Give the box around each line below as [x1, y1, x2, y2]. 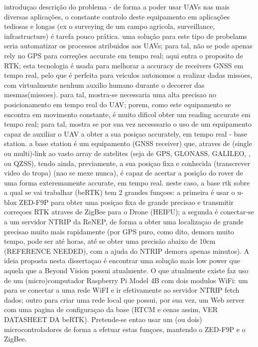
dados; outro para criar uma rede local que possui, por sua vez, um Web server [4, 294, 245, 305]
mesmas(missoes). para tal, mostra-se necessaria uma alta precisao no [4, 89, 216, 100]
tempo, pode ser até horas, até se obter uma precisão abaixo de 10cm [4, 236, 216, 246]
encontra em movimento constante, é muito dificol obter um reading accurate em [4, 109, 251, 119]
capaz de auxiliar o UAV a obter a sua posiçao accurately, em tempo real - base [4, 128, 247, 139]
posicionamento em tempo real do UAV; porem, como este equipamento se [4, 99, 231, 109]
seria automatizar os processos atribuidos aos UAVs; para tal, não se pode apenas [4, 40, 253, 51]
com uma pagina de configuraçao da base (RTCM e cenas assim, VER [4, 304, 218, 315]
